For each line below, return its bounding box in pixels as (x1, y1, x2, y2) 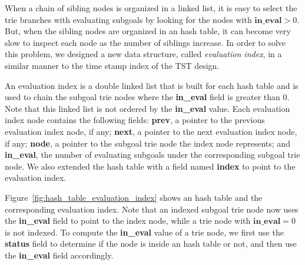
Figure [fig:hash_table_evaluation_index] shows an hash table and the (5, 191, 263, 203)
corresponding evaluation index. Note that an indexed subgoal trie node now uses (5, 203, 299, 215)
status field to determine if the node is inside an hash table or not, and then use (5, 237, 297, 250)
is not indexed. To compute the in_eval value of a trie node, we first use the (5, 226, 284, 238)
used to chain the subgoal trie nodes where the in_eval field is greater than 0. (5, 91, 290, 103)
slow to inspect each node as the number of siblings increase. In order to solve (5, 36, 286, 48)
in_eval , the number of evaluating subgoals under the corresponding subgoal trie (5, 148, 300, 161)
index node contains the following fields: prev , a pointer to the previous (5, 114, 265, 126)
